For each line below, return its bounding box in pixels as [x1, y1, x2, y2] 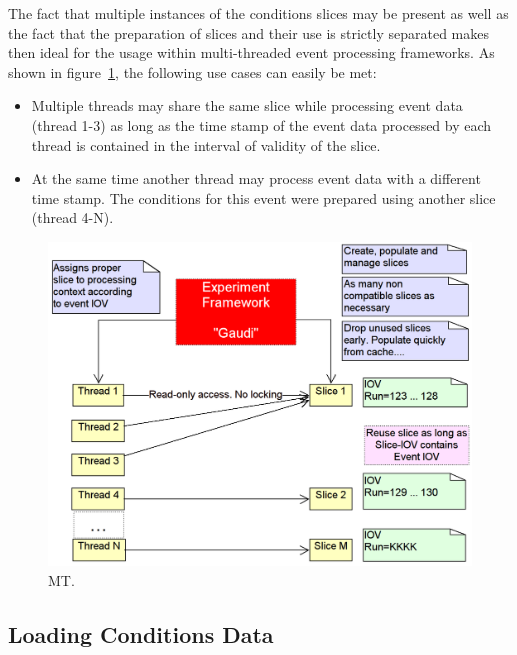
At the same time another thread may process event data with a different [31, 168, 481, 189]
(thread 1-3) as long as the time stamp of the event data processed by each [31, 114, 492, 135]
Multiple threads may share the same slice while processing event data [31, 95, 463, 116]
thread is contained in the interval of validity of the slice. [31, 134, 381, 155]
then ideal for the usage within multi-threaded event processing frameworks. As [8, 42, 495, 63]
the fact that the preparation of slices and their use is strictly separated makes [8, 22, 489, 43]
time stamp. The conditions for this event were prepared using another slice [31, 187, 496, 208]
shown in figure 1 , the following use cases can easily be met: [8, 61, 377, 82]
